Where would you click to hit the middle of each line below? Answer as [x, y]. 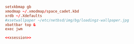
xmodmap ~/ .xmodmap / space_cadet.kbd [42, 11]
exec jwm [14, 29]
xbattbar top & [20, 25]
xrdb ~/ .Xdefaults [24, 16]
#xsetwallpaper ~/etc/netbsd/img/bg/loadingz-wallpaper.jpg [67, 20]
